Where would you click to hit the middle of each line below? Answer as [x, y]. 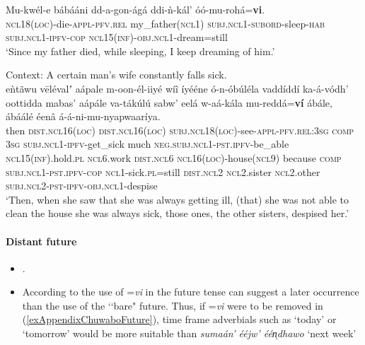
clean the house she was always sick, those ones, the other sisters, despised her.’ [178, 213]
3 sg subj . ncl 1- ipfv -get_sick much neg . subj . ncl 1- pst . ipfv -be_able [147, 144]
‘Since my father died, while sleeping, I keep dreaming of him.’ [140, 51]
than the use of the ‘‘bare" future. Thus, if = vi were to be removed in [173, 305]
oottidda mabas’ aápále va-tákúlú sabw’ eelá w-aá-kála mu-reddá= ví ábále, [169, 102]
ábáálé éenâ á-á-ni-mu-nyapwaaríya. [83, 116]
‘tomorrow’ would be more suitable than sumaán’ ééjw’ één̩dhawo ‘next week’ [189, 333]
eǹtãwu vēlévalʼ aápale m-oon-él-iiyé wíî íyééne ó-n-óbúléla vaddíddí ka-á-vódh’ [177, 88]
